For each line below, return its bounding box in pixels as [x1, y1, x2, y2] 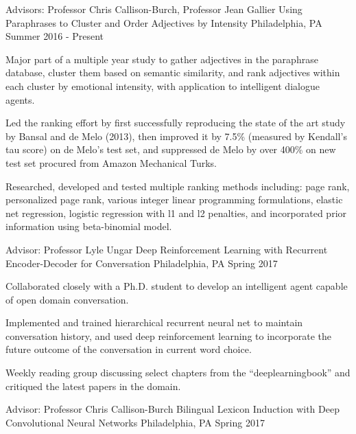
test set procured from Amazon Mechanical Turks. [5, 155, 217, 170]
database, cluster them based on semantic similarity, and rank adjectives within [5, 65, 340, 80]
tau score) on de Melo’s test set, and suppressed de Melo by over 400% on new [5, 142, 336, 157]
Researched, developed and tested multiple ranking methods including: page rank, [5, 179, 350, 193]
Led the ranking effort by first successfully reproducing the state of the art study [5, 115, 346, 130]
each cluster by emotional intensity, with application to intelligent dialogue [5, 78, 320, 93]
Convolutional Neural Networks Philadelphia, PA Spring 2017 [5, 415, 265, 429]
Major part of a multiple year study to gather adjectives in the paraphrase [5, 52, 318, 66]
